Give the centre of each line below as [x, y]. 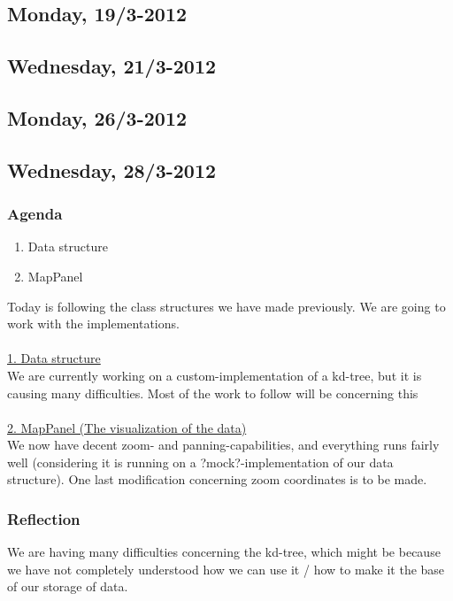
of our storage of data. [68, 586]
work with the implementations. [93, 324]
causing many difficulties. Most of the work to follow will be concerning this [213, 393]
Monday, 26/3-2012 [97, 117]
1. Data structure [54, 358]
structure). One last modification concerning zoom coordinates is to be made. [217, 479]
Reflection [44, 518]
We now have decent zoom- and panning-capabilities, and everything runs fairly [223, 445]
